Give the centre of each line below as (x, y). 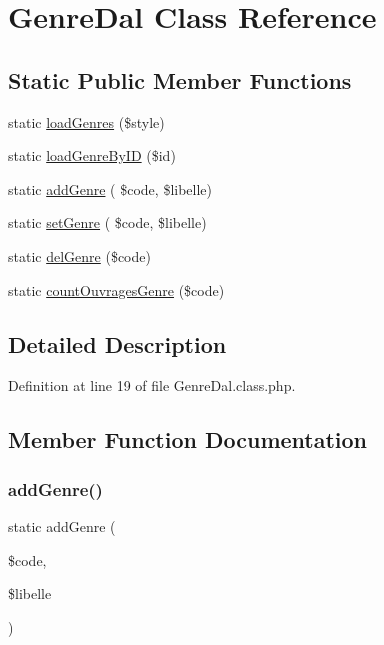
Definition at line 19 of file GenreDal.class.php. (152, 385)
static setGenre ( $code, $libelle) (107, 222)
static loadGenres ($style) (86, 121)
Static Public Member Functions (180, 79)
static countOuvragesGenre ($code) (116, 289)
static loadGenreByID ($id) (92, 155)
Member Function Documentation (188, 439)
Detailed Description (117, 343)
